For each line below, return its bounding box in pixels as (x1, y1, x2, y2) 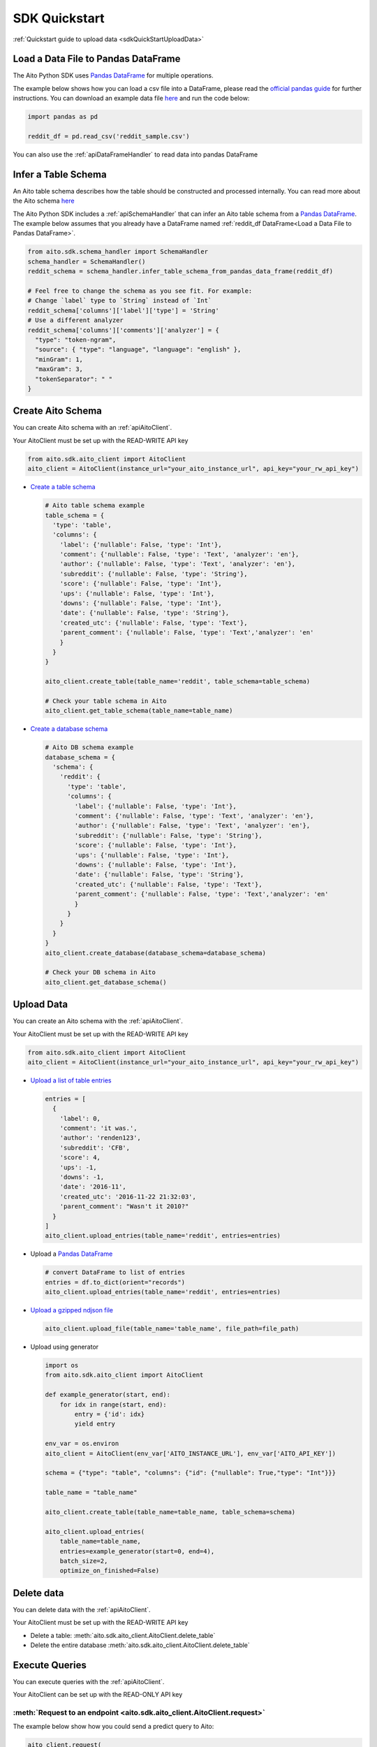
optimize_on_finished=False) (59, 1567, 160, 1575)
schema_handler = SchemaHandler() (27, 257, 146, 266)
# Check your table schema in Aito (45, 697, 167, 705)
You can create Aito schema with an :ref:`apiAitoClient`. (13, 423, 172, 432)
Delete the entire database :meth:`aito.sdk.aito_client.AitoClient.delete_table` (30, 1641, 251, 1649)
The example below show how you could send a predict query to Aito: (13, 1723, 214, 1731)
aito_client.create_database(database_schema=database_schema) (45, 949, 267, 957)
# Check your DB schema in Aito (45, 969, 156, 976)
